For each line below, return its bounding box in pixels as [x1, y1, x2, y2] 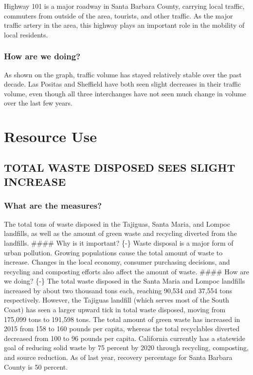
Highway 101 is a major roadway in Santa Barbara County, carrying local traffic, [4, 1, 245, 11]
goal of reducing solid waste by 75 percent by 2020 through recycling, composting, [4, 342, 249, 353]
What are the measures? [4, 199, 102, 212]
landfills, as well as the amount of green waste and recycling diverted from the [4, 228, 237, 238]
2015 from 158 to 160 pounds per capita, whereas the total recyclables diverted [4, 323, 240, 334]
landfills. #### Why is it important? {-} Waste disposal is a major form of [4, 237, 234, 248]
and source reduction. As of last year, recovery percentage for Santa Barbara [4, 352, 233, 362]
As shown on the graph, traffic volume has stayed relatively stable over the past [4, 69, 242, 79]
